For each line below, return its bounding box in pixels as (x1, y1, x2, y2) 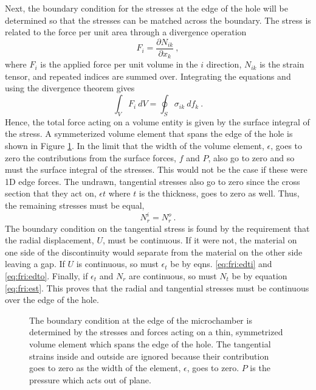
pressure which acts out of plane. (29, 373, 151, 386)
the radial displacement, (5, 234, 94, 246)
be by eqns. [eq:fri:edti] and (170, 257, 272, 270)
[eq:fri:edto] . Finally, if (5, 269, 88, 282)
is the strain (259, 58, 304, 71)
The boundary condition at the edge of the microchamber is (29, 313, 252, 326)
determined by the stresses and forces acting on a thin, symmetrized (29, 326, 283, 338)
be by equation (232, 269, 287, 282)
